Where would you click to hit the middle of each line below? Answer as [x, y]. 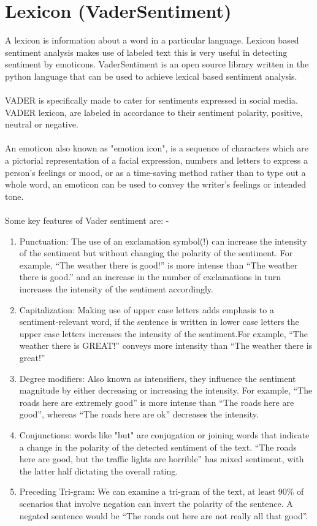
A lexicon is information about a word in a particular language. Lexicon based [152, 40]
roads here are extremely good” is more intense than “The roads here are [157, 402]
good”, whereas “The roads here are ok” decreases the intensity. [139, 414]
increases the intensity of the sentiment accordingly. [116, 289]
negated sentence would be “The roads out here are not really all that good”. [164, 515]
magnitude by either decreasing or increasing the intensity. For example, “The [166, 390]
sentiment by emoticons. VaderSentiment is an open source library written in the [157, 64]
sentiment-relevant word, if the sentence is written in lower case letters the [159, 322]
